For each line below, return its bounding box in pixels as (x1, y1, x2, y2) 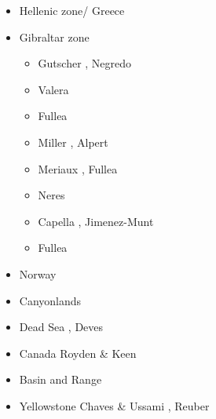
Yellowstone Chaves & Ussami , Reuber (19, 397, 210, 414)
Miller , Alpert (38, 133, 108, 150)
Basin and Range (19, 371, 102, 388)
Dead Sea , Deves (19, 319, 104, 335)
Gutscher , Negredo (38, 55, 132, 71)
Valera (38, 81, 69, 97)
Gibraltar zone (19, 28, 90, 45)
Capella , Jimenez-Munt (38, 213, 154, 229)
